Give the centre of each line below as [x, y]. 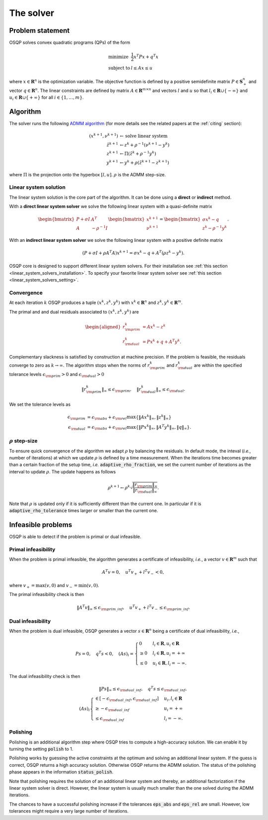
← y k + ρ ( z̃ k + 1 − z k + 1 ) [144, 162]
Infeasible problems [41, 525]
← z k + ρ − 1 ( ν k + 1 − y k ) [145, 144]
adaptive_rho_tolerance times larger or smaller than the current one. [84, 511]
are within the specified [218, 365]
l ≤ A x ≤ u [142, 68]
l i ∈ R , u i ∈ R [166, 644]
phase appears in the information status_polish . [61, 772]
